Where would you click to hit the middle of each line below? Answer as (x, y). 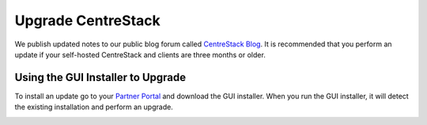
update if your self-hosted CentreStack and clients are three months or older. (140, 54)
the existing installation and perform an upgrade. (94, 107)
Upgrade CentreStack (88, 20)
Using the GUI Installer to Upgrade (100, 77)
